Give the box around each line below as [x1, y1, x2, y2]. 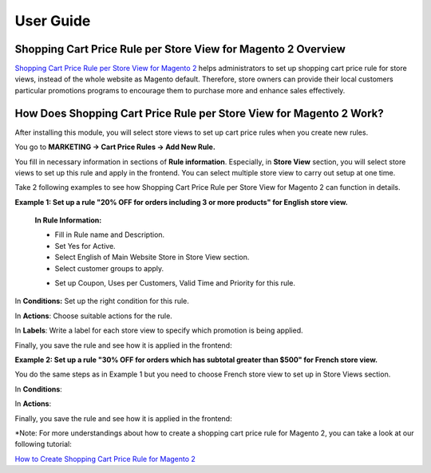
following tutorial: [14, 439, 72, 449]
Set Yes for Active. [54, 241, 116, 250]
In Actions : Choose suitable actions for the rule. [14, 311, 173, 321]
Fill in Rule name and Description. [54, 230, 165, 239]
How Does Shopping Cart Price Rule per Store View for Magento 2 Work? [14, 106, 384, 120]
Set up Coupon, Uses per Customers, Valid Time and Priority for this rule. [54, 278, 295, 288]
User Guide [14, 12, 91, 30]
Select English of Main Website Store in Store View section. [54, 252, 250, 262]
